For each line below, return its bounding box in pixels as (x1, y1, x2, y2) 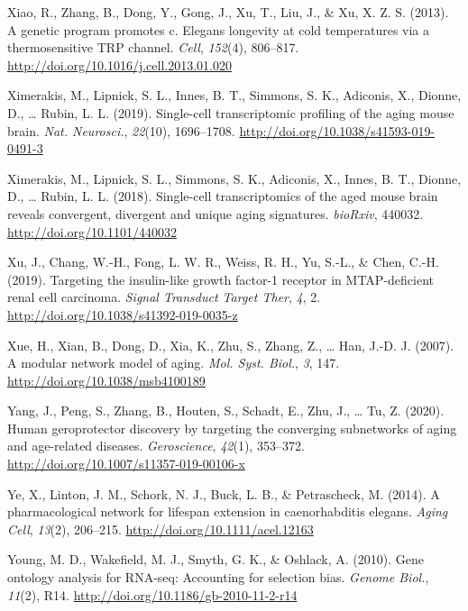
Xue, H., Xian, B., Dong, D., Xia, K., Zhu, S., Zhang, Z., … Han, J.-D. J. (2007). (7, 335, 454, 354)
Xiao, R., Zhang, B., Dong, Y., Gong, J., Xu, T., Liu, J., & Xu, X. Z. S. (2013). (7, 3, 449, 21)
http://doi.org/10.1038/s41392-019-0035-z (7, 305, 238, 324)
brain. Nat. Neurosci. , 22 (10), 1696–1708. (7, 121, 235, 140)
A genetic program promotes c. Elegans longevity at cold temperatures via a (7, 20, 430, 39)
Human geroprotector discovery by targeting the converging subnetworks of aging (7, 418, 457, 437)
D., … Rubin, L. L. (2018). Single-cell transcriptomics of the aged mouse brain (7, 187, 438, 205)
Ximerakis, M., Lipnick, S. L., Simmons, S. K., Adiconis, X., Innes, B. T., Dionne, (7, 169, 462, 187)
